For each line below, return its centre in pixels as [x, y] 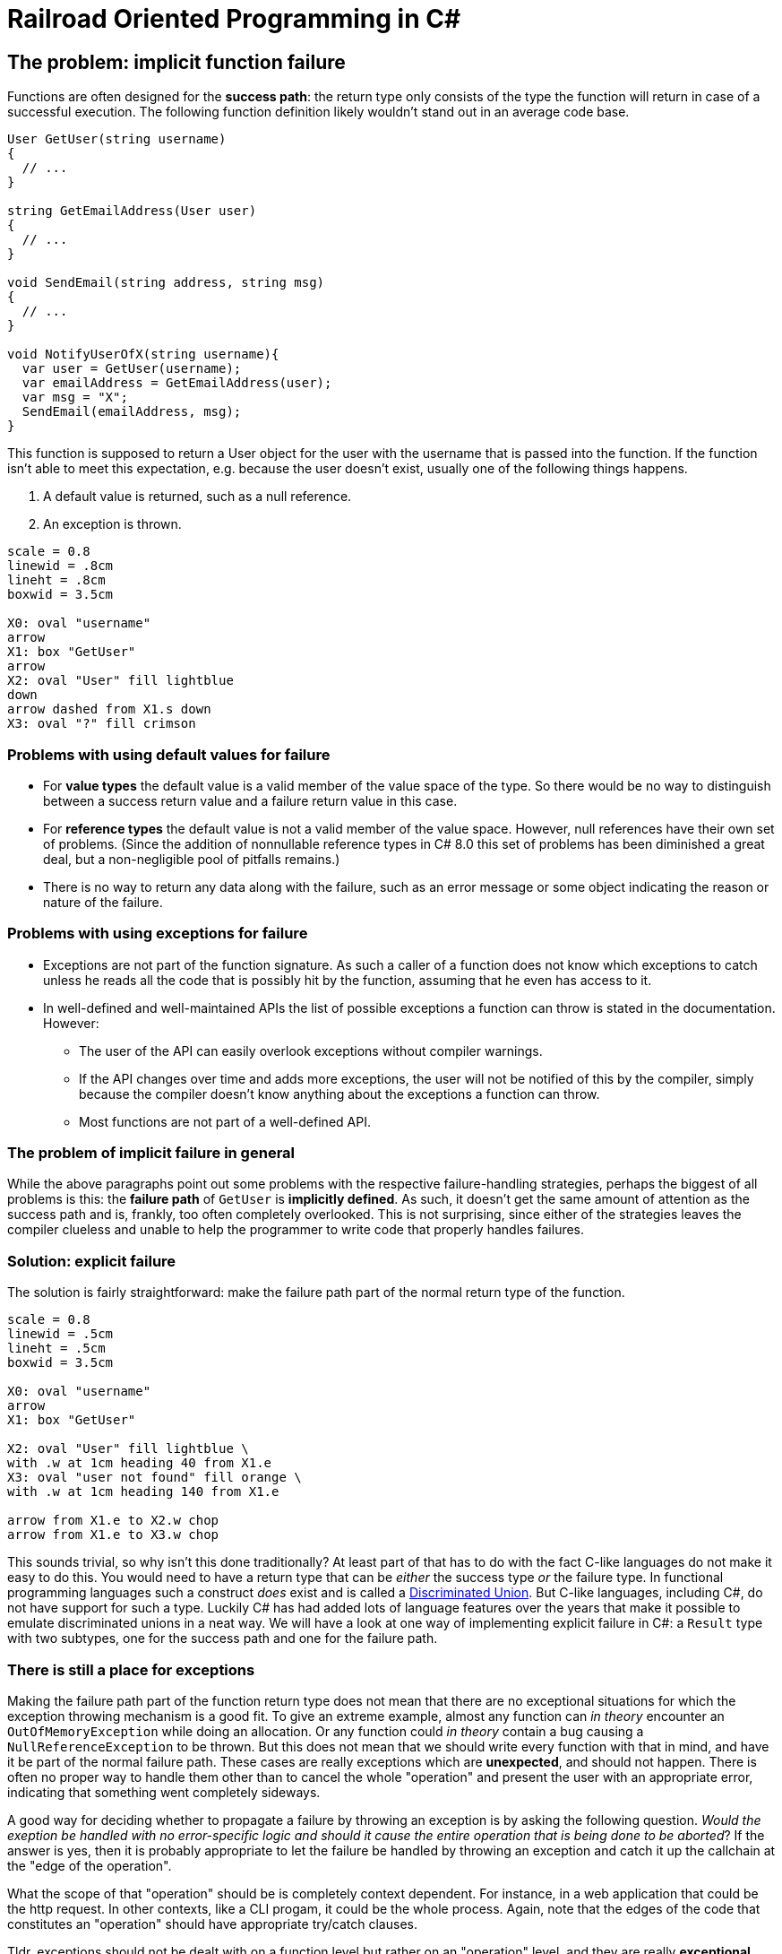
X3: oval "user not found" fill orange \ [155, 1478]
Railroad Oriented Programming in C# [234, 19]
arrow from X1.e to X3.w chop [113, 1535]
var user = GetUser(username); [132, 369]
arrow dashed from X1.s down [109, 709]
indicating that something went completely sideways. [164, 1792]
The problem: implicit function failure [176, 62]
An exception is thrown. [112, 524]
